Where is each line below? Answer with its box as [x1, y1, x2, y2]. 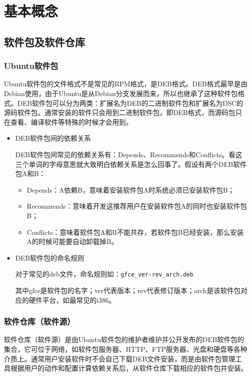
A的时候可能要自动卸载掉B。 [27, 236, 118, 246]
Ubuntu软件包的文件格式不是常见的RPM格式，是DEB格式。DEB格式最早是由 [4, 79, 248, 89]
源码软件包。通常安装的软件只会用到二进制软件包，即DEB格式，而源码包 [4, 107, 236, 117]
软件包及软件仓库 [4, 34, 85, 49]
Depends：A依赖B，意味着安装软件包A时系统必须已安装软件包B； [27, 184, 235, 195]
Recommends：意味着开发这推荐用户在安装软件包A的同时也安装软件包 [27, 201, 247, 211]
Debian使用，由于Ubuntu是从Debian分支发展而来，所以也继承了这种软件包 [4, 88, 238, 98]
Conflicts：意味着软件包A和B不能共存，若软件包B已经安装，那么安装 [27, 227, 244, 237]
